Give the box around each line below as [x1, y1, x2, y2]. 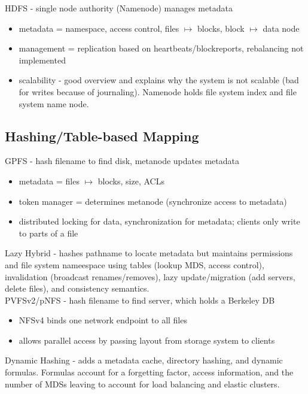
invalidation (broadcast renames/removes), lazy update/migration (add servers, [5, 270, 295, 283]
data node [263, 22, 300, 34]
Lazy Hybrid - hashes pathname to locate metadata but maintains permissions [5, 247, 293, 259]
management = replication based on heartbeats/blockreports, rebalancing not [19, 42, 304, 54]
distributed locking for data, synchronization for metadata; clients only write [19, 215, 300, 228]
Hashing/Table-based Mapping [5, 126, 199, 145]
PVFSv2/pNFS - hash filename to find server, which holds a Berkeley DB [5, 293, 275, 306]
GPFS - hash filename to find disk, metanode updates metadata [5, 154, 239, 167]
